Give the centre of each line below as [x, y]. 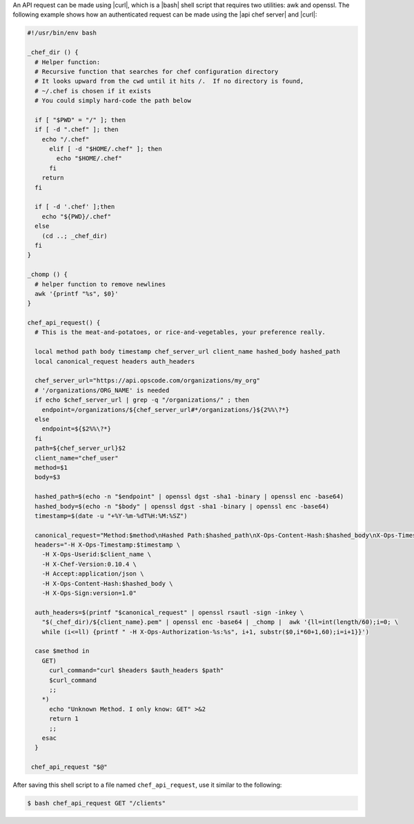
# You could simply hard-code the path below [113, 101]
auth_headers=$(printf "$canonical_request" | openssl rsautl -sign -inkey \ [169, 612]
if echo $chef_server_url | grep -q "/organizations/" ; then [142, 400]
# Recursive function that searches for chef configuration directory [157, 71]
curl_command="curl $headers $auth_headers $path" [137, 670]
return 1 [64, 719]
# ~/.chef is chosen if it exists [93, 91]
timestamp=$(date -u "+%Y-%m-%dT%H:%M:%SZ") [111, 516]
